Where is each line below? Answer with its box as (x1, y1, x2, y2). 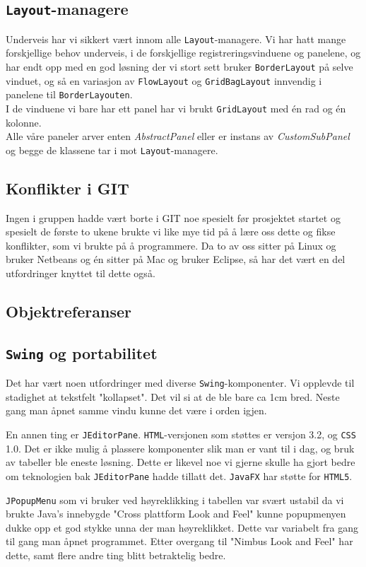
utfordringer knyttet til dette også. (6, 266, 155, 281)
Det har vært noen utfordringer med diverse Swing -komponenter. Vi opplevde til (6, 375, 355, 390)
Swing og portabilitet (6, 341, 158, 363)
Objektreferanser (6, 300, 131, 322)
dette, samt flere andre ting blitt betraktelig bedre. (6, 548, 226, 563)
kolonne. (6, 115, 42, 129)
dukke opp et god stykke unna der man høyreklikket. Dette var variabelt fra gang (6, 520, 359, 534)
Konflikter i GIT (6, 177, 129, 199)
